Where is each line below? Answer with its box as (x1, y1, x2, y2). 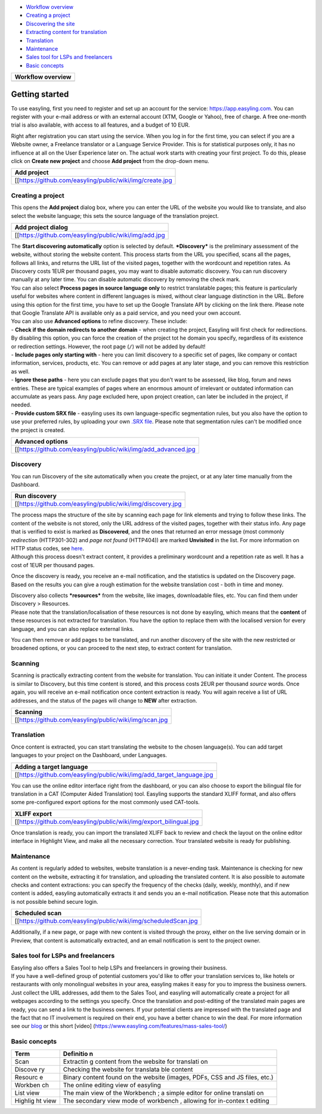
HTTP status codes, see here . (11, 544, 85, 552)
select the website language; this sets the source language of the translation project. (11, 212, 219, 219)
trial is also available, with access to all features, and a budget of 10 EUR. (11, 121, 190, 128)
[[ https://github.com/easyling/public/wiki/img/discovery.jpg (14, 500, 182, 508)
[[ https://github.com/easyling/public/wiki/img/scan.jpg (14, 715, 168, 724)
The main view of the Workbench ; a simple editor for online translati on (63, 1088, 264, 1097)
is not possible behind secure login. (11, 898, 98, 905)
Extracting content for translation (26, 29, 107, 36)
